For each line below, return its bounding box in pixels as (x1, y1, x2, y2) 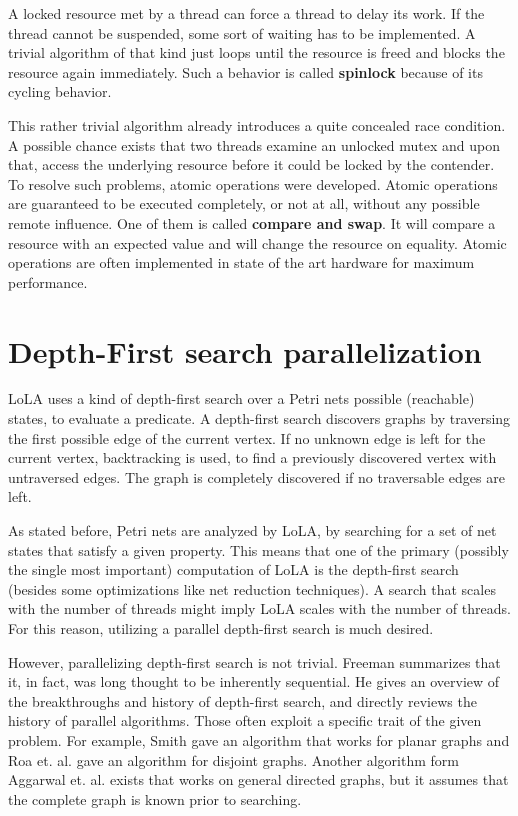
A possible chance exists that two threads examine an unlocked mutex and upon (8, 134, 500, 155)
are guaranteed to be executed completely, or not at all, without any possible (8, 193, 480, 214)
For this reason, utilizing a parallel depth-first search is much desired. (8, 617, 434, 638)
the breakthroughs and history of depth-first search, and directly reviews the (8, 690, 477, 711)
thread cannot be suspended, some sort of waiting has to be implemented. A (8, 22, 476, 43)
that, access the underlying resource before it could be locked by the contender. (8, 154, 495, 175)
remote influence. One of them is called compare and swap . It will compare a (8, 212, 496, 233)
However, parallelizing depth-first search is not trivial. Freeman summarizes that (8, 651, 501, 672)
